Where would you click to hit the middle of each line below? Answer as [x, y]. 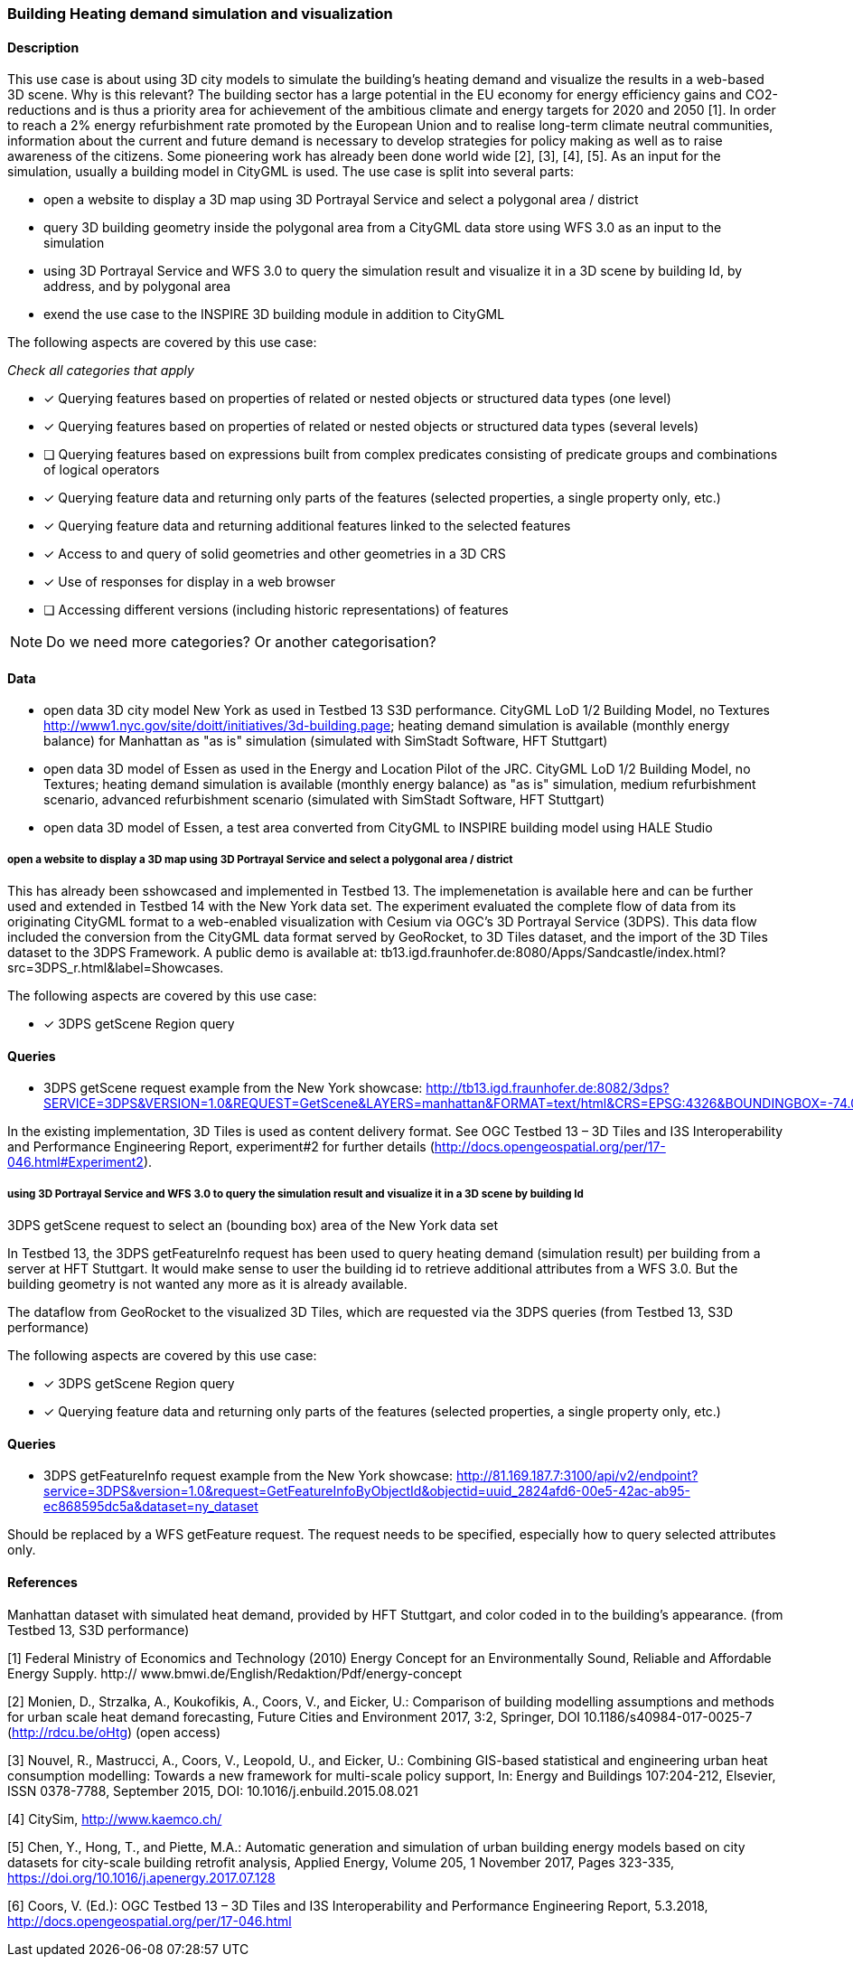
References [42, 1583]
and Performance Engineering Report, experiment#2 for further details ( [221, 1147]
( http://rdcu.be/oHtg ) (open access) [114, 1732]
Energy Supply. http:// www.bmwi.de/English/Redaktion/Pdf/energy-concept [235, 1673]
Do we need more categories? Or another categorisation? [241, 642]
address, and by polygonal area [137, 287]
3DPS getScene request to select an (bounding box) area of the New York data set [253, 1226]
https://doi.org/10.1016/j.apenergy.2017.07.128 [141, 1877]
